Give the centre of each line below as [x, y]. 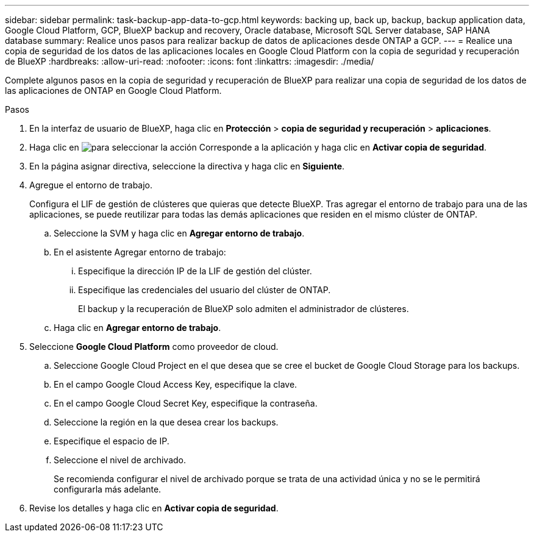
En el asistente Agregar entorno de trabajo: [140, 252]
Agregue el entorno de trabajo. [91, 185]
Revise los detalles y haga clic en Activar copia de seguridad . [154, 508]
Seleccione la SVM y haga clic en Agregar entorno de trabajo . [179, 233]
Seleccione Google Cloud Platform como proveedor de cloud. [154, 347]
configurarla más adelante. [108, 489]
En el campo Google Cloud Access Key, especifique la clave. [176, 384]
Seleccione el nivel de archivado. [120, 460]
